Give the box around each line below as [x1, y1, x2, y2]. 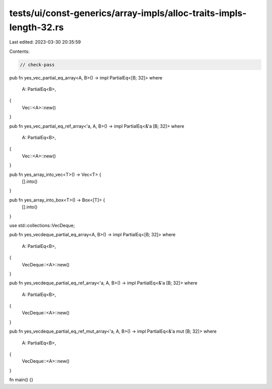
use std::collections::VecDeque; [9, 222, 75, 228]
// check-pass [20, 62, 55, 67]
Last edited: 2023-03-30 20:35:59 [9, 39, 81, 45]
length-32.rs [9, 22, 64, 33]
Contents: [9, 48, 30, 54]
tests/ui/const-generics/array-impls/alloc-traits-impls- [9, 8, 247, 19]
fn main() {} [9, 377, 34, 383]
